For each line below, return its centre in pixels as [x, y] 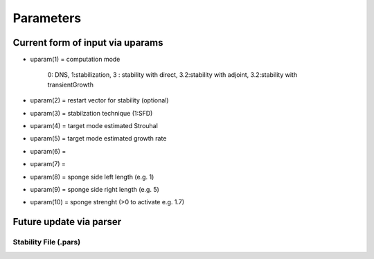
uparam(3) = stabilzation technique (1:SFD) [91, 113]
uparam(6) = [48, 151]
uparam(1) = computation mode [75, 60]
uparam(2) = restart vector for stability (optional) [99, 100]
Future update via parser [67, 222]
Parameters [47, 18]
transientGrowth [70, 84]
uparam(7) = [48, 164]
